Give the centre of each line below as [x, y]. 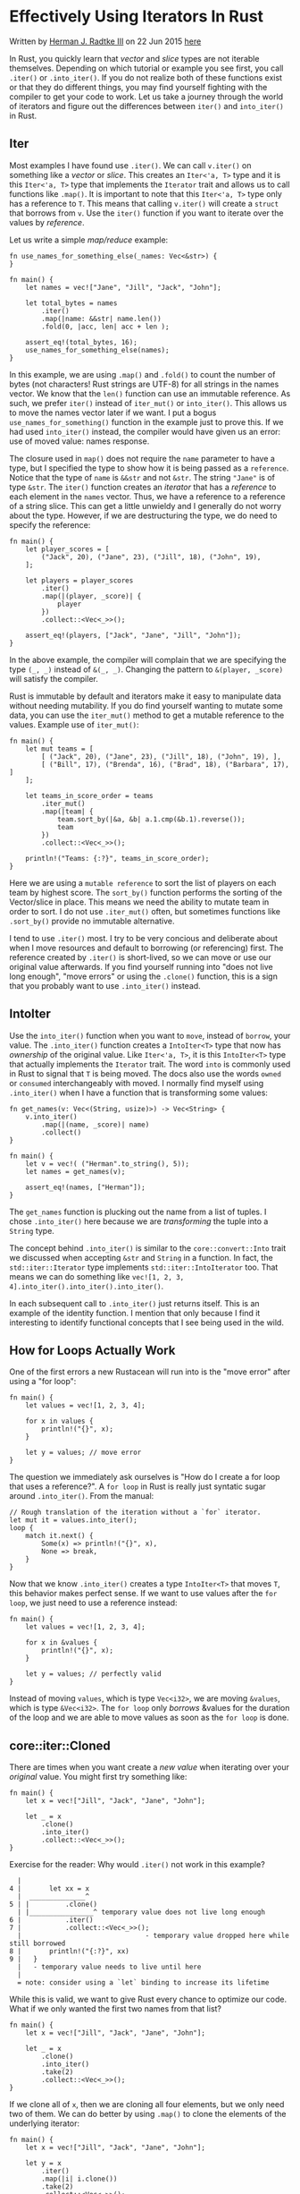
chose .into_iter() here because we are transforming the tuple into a [139, 1221]
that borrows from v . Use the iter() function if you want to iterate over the [146, 213]
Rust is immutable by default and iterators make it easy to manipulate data [145, 696]
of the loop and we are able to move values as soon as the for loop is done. [149, 1718]
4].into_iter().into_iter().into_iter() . [87, 1286]
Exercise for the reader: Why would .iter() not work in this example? [137, 1865]
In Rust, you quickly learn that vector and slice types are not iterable [134, 58]
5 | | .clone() [54, 1905]
